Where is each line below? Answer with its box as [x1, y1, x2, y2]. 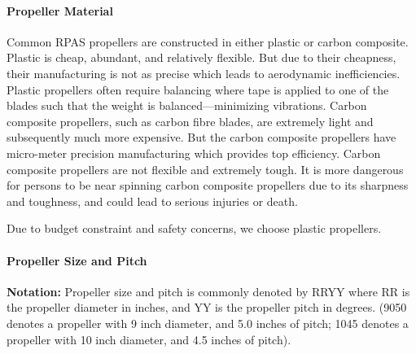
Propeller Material [7, 2, 113, 19]
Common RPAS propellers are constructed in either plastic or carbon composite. [7, 33, 409, 50]
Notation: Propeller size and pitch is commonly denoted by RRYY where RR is [7, 282, 410, 299]
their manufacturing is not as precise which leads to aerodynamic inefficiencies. [7, 64, 401, 81]
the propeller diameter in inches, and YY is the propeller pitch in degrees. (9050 [7, 299, 407, 316]
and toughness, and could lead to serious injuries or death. [7, 192, 298, 209]
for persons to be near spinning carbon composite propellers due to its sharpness [7, 177, 409, 194]
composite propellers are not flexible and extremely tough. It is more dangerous [7, 160, 404, 177]
